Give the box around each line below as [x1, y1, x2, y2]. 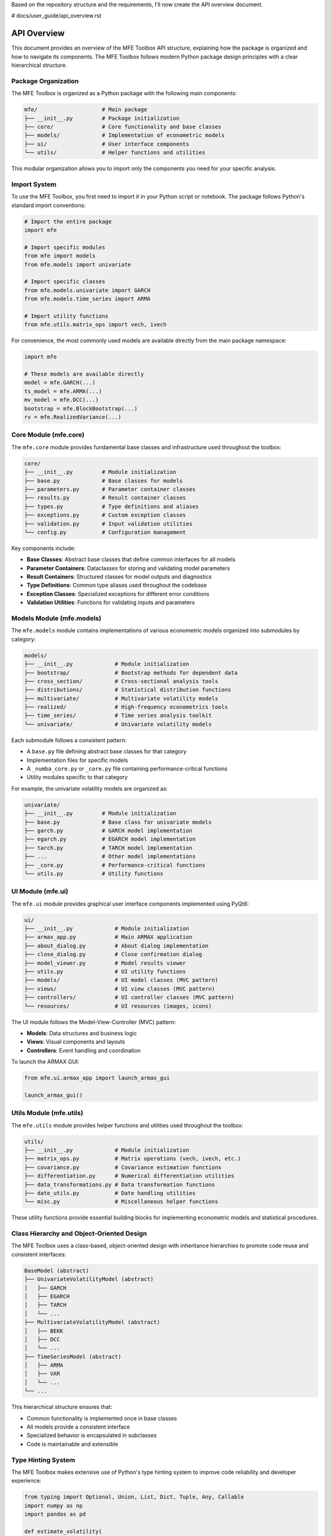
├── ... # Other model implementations [24, 853, 196, 860]
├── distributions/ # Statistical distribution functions [24, 686, 232, 694]
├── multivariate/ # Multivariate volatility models [24, 695, 219, 702]
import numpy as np [24, 1502, 83, 1509]
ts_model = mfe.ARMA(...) [24, 388, 102, 394]
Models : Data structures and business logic [26, 1029, 137, 1036]
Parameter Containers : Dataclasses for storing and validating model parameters [26, 564, 230, 571]
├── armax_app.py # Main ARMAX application [24, 934, 192, 941]
